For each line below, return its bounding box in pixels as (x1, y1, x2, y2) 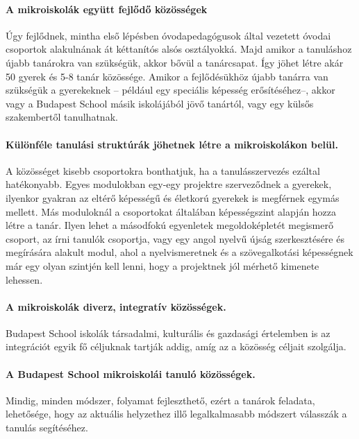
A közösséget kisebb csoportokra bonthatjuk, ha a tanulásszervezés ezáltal (6, 163, 320, 178)
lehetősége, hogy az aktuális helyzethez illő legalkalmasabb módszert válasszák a (6, 406, 347, 421)
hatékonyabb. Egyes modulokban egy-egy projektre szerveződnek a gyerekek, (6, 177, 332, 191)
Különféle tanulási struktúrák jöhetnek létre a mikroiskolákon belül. (6, 137, 338, 151)
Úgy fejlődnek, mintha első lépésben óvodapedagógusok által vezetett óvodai (6, 28, 331, 42)
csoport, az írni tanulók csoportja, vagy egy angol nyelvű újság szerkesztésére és (6, 231, 344, 246)
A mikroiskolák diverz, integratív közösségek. (6, 299, 226, 313)
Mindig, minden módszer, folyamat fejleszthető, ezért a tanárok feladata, (6, 393, 315, 407)
